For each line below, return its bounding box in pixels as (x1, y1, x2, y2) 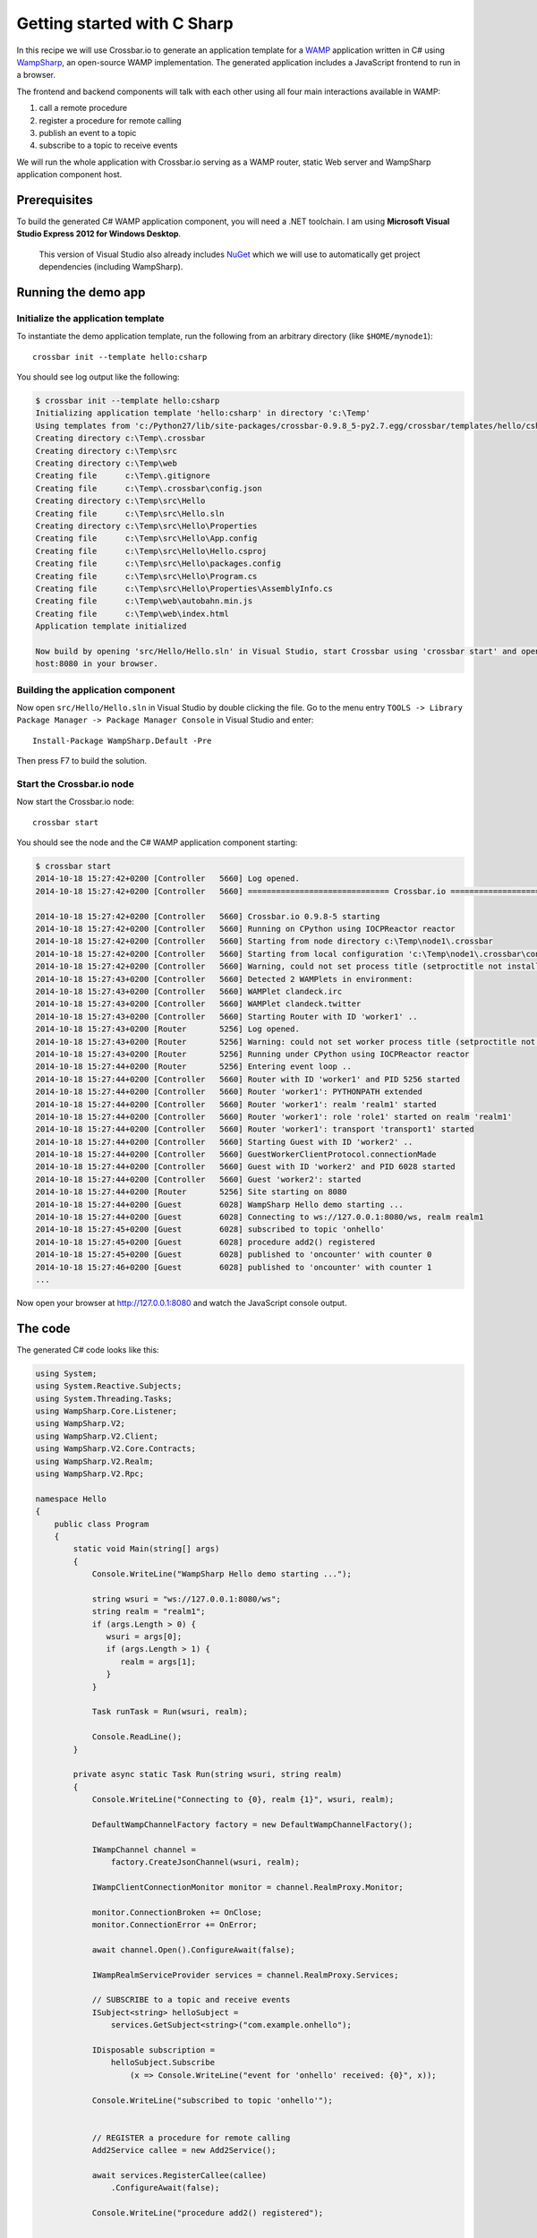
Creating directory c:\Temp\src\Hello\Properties (35, 520, 258, 531)
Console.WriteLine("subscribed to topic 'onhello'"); (91, 2095, 333, 2106)
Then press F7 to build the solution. (16, 756, 148, 766)
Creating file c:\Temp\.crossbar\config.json (35, 483, 263, 493)
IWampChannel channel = (91, 1844, 197, 1855)
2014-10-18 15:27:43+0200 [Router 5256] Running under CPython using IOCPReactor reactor (35, 1048, 470, 1059)
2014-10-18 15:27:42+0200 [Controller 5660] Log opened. (35, 874, 300, 884)
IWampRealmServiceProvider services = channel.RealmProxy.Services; (91, 1969, 399, 1980)
